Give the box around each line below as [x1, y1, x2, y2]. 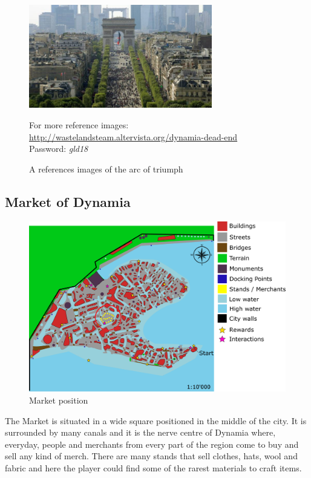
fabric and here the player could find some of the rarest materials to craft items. [5, 462, 302, 474]
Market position [29, 394, 88, 407]
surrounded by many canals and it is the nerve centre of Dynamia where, [5, 426, 276, 439]
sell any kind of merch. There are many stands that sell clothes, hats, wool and [5, 450, 298, 462]
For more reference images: [29, 118, 129, 131]
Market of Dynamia [5, 192, 131, 211]
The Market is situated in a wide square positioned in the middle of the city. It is [5, 414, 307, 427]
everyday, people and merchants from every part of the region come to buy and [5, 437, 299, 450]
